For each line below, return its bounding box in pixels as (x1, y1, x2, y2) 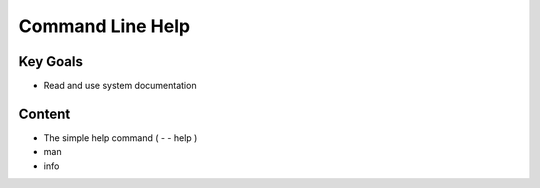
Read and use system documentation (43, 80, 197, 92)
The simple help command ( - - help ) (43, 131, 198, 144)
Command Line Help (18, 15, 190, 37)
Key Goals (18, 53, 84, 70)
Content (18, 105, 71, 122)
